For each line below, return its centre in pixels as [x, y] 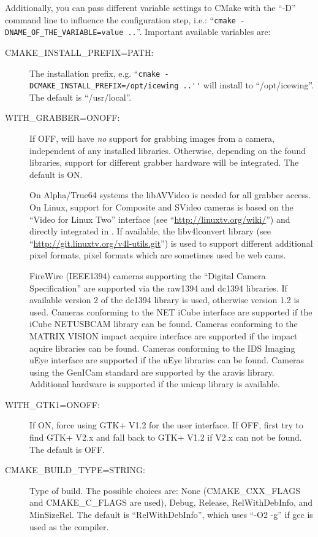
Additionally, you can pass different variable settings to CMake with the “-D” [150, 7]
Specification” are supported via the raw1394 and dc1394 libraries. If [158, 288]
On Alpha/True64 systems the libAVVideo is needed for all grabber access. [170, 195]
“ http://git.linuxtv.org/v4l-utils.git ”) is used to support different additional [171, 243]
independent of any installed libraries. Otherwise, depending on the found [168, 150]
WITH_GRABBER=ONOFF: [62, 118]
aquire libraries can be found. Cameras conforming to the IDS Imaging [162, 348]
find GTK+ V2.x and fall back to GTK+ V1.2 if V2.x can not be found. [166, 437]
